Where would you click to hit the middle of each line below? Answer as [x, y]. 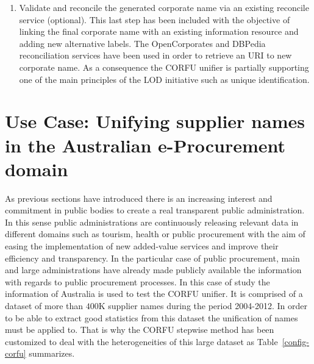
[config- [295, 341]
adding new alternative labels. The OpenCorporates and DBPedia [142, 43]
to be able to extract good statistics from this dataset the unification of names [152, 317]
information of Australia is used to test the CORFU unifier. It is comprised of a [154, 294]
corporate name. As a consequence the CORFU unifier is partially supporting [164, 67]
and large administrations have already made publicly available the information [153, 270]
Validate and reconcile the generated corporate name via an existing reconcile [164, 7]
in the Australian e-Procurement [145, 145]
